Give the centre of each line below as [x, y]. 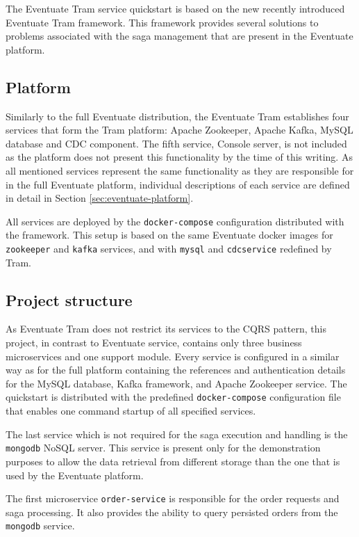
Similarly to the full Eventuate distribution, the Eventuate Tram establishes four [177, 116]
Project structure [69, 299]
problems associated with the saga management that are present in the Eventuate [179, 36]
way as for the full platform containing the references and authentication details [176, 370]
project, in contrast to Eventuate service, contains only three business [154, 343]
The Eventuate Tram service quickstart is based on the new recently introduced [175, 8]
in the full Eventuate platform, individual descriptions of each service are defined [178, 184]
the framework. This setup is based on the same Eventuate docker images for [169, 235]
